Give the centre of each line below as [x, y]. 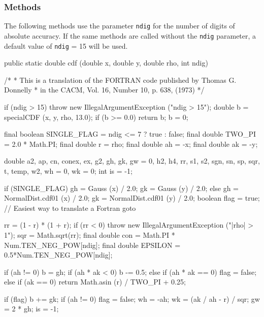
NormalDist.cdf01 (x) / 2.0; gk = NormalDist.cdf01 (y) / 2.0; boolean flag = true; [132, 198]
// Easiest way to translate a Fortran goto [70, 208]
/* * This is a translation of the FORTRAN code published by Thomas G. [120, 80]
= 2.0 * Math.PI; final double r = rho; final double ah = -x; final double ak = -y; [131, 144]
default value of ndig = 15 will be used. [66, 45]
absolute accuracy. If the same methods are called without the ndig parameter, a [130, 35]
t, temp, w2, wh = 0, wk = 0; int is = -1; [68, 170]
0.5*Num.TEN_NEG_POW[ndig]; [58, 255]
